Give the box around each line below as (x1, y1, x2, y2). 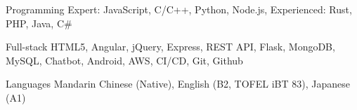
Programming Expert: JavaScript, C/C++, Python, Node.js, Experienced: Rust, (6, 2, 352, 16)
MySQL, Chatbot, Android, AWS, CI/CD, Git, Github (6, 53, 243, 67)
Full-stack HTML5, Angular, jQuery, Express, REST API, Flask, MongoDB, (6, 39, 335, 54)
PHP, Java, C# (6, 15, 72, 30)
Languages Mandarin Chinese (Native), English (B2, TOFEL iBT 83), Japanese (6, 76, 350, 91)
